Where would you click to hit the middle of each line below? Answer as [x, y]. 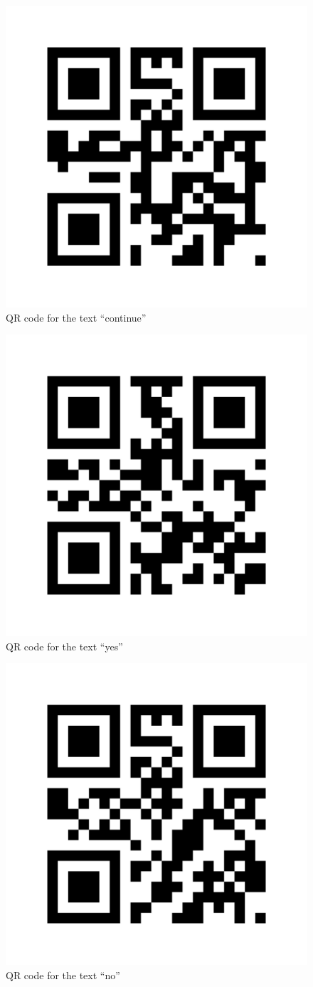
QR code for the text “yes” [64, 646]
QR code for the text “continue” [76, 317]
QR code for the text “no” [63, 975]
